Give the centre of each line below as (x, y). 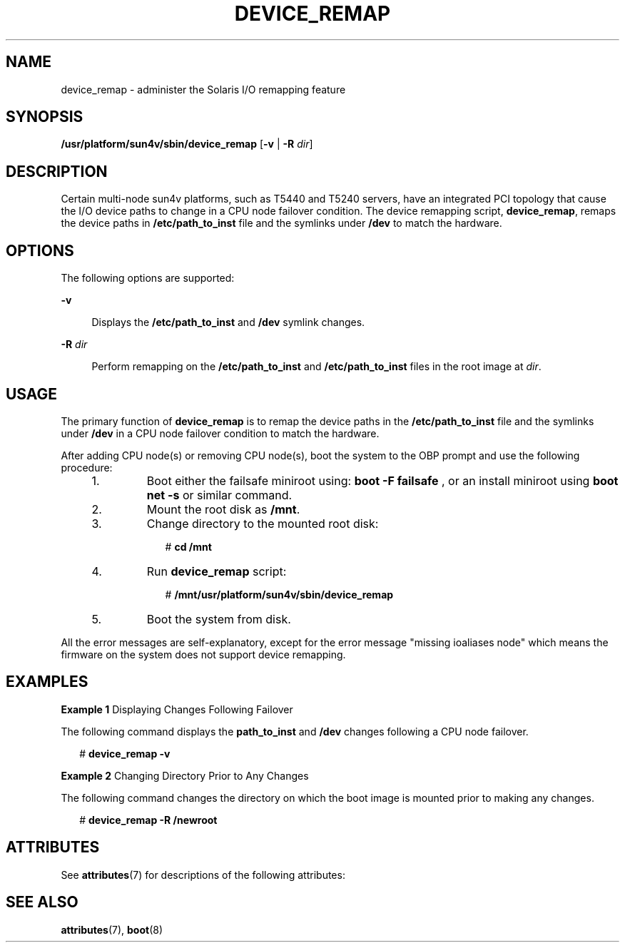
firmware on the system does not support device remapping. (203, 654)
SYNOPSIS (45, 117)
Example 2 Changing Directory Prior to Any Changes (185, 775)
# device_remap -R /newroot (148, 820)
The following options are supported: (148, 278)
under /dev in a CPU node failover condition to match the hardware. (220, 433)
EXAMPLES (47, 682)
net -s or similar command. (219, 495)
